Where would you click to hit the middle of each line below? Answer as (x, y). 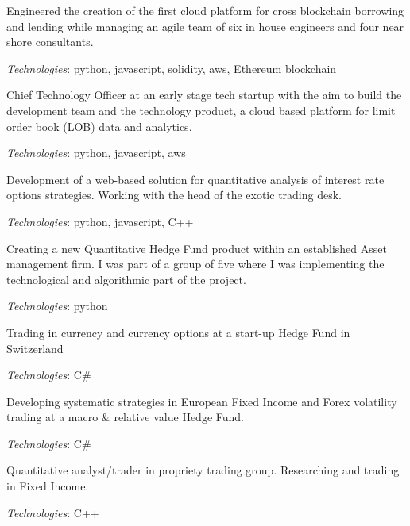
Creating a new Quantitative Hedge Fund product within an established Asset (197, 248)
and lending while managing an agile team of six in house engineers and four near (205, 26)
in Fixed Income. (48, 486)
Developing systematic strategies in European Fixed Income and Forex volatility (202, 401)
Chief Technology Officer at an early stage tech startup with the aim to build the (204, 95)
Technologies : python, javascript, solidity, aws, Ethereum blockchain (172, 68)
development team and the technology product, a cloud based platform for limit (201, 110)
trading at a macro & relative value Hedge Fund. (125, 417)
